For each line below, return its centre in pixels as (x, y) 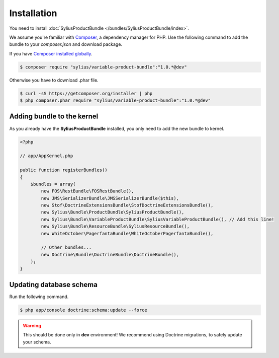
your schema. (37, 342)
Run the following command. (39, 297)
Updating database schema (54, 284)
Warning (32, 326)
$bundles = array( (53, 184)
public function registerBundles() (64, 170)
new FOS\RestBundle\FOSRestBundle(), (87, 191)
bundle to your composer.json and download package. (66, 44)
